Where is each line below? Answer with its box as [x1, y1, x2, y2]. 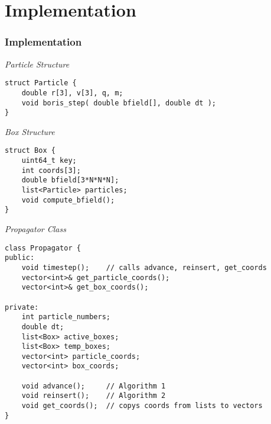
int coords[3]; [21, 166, 81, 175]
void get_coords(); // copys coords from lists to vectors [21, 401, 263, 410]
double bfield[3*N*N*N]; [21, 176, 119, 185]
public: [5, 253, 35, 262]
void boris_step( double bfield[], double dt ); [21, 98, 216, 107]
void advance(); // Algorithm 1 [21, 381, 166, 390]
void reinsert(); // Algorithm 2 [21, 391, 166, 400]
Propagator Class [5, 223, 66, 235]
